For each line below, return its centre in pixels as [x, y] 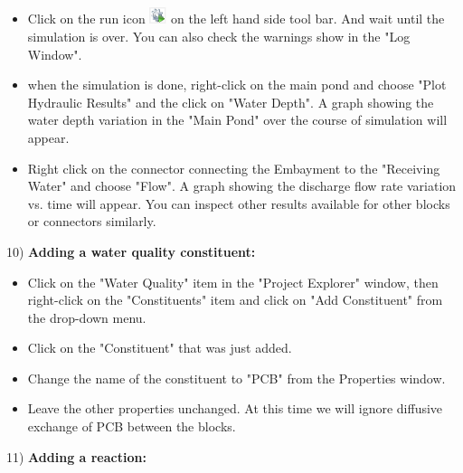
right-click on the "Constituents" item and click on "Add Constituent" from [235, 300]
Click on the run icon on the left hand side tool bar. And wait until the [236, 19]
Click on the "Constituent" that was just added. [160, 348]
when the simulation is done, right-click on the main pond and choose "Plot [237, 85]
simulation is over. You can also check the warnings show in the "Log [219, 36]
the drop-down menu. [87, 317]
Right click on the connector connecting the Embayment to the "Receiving [234, 168]
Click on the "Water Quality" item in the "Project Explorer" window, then [233, 282]
